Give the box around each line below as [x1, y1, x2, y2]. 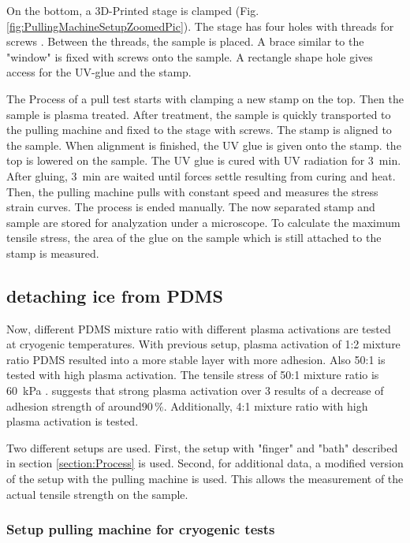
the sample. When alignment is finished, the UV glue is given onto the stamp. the [6, 136, 401, 153]
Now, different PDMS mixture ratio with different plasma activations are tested [6, 320, 391, 337]
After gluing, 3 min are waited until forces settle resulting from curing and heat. [6, 167, 396, 184]
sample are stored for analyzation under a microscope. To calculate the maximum [6, 214, 401, 230]
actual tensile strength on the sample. [6, 485, 188, 502]
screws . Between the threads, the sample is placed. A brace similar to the [6, 33, 364, 50]
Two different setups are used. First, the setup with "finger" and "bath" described [6, 439, 398, 456]
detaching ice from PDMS [6, 283, 223, 307]
